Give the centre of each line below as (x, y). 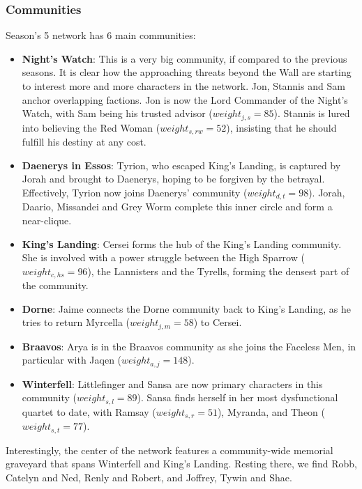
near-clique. (47, 220)
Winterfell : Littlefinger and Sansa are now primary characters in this (172, 383)
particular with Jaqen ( (72, 360)
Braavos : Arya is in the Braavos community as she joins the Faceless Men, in (189, 346)
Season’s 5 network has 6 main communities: (101, 35)
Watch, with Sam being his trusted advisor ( (117, 113)
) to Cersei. (218, 322)
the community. (55, 285)
